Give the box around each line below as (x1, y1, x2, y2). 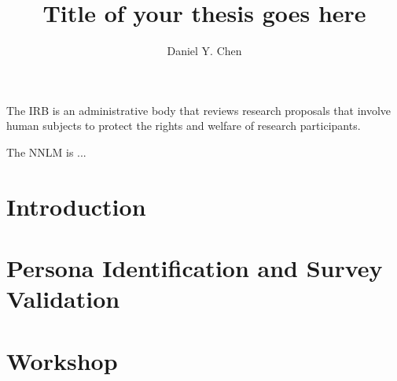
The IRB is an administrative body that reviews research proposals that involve (6, 102, 391, 118)
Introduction (6, 190, 146, 222)
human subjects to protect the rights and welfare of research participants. (6, 117, 361, 134)
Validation (6, 283, 120, 315)
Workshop (6, 344, 118, 376)
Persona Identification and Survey (6, 252, 383, 284)
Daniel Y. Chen (167, 43, 242, 59)
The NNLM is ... (6, 143, 86, 160)
